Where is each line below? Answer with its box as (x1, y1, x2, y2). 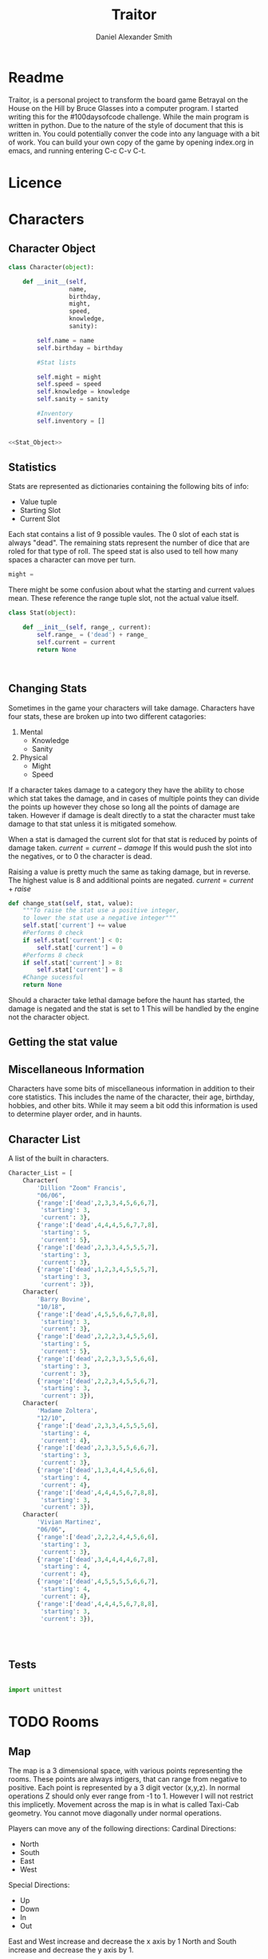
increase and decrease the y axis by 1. (8, 1945, 134, 1955)
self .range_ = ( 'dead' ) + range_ (37, 631, 148, 639)
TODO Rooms (8, 1713, 100, 1731)
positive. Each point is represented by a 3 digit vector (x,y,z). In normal (8, 1783, 241, 1793)
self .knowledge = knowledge (37, 387, 130, 396)
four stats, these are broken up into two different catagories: (8, 711, 207, 721)
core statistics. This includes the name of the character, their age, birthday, (8, 1092, 255, 1102)
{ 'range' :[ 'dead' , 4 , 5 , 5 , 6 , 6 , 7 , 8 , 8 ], (37, 1310, 159, 1318)
